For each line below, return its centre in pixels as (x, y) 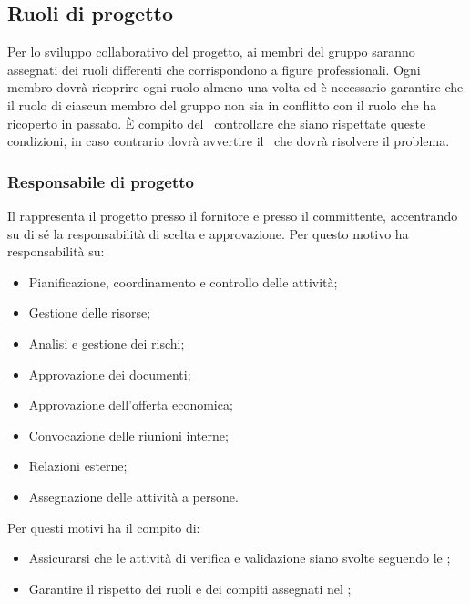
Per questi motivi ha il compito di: (104, 527)
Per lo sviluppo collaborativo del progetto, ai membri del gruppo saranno (211, 52)
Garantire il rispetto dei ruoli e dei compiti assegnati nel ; (190, 588)
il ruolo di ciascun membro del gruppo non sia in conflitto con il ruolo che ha (222, 104)
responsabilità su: (56, 251)
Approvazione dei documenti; (110, 374)
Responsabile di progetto (101, 181)
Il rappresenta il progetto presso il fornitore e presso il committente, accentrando (233, 215)
